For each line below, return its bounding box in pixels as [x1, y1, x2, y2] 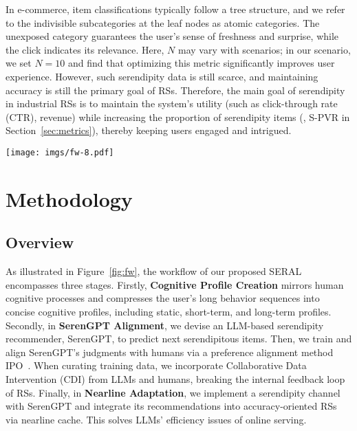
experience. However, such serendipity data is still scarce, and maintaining [6, 69, 318, 83]
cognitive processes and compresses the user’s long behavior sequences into [6, 291, 320, 305]
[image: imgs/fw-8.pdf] [6, 147, 114, 157]
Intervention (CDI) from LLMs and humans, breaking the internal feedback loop [6, 371, 345, 386]
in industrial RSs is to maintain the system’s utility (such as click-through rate [6, 96, 338, 111]
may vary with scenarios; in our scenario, [177, 42, 351, 56]
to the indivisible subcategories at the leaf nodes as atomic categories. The [6, 15, 320, 30]
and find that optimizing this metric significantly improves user [68, 56, 335, 70]
